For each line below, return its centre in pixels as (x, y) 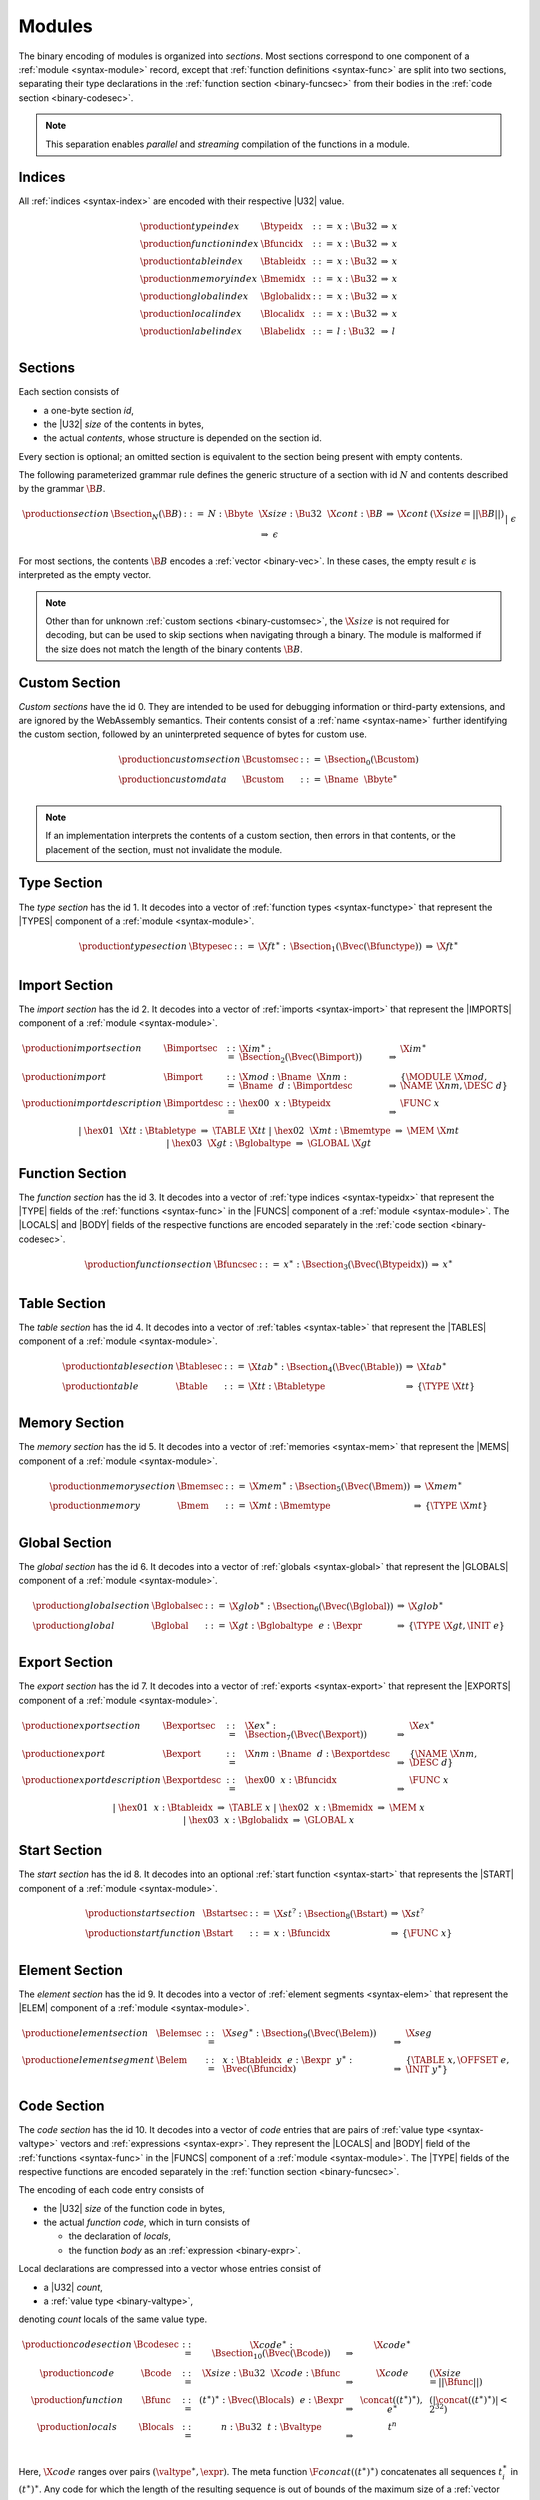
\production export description (91, 1780)
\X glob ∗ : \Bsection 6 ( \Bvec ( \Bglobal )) (311, 1606)
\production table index (192, 261)
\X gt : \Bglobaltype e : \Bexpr (295, 1625)
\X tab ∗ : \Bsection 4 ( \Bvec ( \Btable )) (325, 1366)
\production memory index (199, 278)
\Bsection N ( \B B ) (146, 515)
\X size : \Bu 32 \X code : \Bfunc (271, 2373)
